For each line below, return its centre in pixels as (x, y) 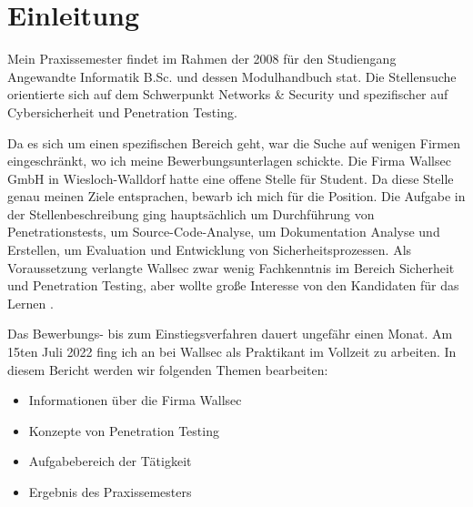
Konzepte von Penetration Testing (124, 430)
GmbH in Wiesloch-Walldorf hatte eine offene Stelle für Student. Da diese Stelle (231, 178)
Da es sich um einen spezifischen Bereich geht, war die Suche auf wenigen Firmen (234, 142)
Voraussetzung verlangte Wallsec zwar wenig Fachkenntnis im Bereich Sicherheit (231, 267)
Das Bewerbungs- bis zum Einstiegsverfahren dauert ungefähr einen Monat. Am (230, 334)
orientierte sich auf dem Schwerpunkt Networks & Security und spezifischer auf (228, 94)
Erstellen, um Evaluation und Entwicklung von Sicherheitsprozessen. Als (210, 250)
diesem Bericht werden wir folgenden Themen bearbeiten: (168, 369)
